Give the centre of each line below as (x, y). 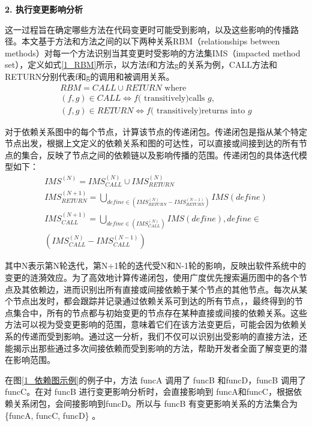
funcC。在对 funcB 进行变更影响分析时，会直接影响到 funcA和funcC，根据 (149, 391)
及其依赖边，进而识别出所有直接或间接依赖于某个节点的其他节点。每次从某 (160, 289)
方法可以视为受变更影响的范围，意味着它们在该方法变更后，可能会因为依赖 (152, 324)
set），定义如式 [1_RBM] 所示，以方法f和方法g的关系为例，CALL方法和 (141, 64)
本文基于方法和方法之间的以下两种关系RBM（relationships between (151, 41)
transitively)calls (175, 98)
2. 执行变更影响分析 (44, 9)
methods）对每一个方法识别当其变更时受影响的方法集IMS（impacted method (153, 52)
